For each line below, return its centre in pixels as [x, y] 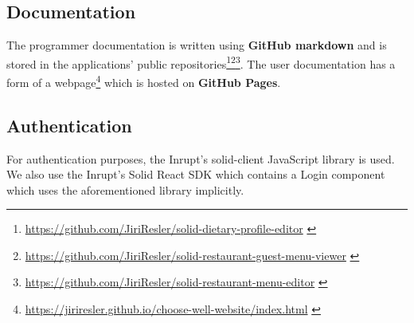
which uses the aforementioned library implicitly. [125, 189]
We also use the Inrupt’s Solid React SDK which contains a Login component [196, 174]
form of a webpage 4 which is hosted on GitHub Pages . [144, 81]
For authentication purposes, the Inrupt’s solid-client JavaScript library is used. [201, 158]
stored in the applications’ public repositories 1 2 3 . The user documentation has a [201, 62]
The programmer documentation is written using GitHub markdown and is [197, 45]
